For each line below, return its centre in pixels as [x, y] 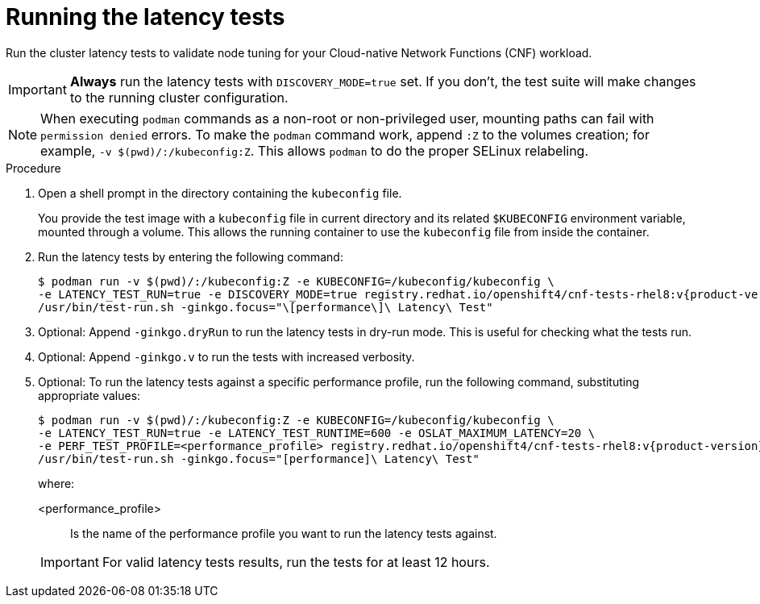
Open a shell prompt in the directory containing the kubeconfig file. [220, 193]
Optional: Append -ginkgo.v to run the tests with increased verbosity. [226, 356]
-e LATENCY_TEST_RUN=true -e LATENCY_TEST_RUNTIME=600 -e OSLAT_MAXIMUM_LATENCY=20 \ [317, 433]
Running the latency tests [145, 17]
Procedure [33, 168]
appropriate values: [89, 395]
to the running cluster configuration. [179, 97]
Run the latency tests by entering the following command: [191, 256]
